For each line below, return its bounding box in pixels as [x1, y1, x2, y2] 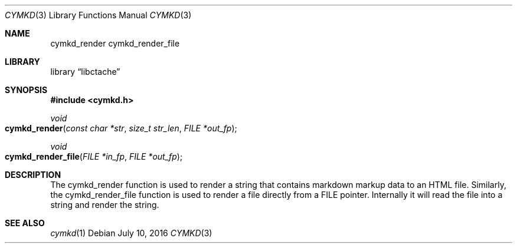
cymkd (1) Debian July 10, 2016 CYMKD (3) [50, 228, 212, 238]
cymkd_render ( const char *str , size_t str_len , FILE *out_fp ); [5, 123, 237, 133]
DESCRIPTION [5, 170, 61, 180]
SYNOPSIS [5, 85, 48, 95]
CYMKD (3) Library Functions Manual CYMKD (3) [5, 10, 192, 20]
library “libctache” [50, 67, 120, 77]
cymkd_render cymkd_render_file [50, 38, 180, 48]
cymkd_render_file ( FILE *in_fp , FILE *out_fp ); [5, 151, 183, 161]
